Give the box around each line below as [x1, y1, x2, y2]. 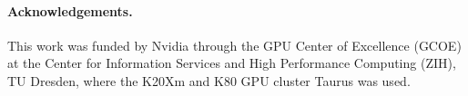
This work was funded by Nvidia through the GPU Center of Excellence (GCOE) [7, 35, 462, 54]
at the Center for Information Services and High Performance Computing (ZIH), [7, 53, 456, 72]
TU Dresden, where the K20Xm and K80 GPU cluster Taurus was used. [7, 71, 411, 90]
